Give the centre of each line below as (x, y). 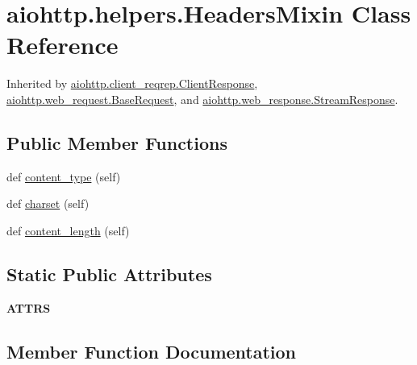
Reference (63, 45)
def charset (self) (48, 203)
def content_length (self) (68, 230)
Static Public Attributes (109, 274)
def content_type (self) (64, 176)
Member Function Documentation (152, 351)
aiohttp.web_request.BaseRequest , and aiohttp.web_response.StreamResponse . (202, 99)
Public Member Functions (117, 142)
